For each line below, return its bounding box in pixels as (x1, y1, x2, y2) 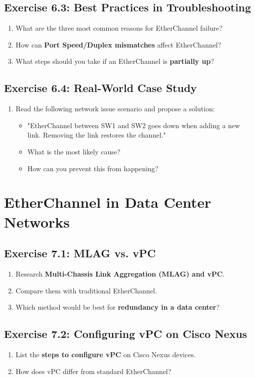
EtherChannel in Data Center (4, 192, 211, 212)
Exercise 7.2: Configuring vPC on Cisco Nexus (4, 326, 247, 341)
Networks (4, 211, 70, 232)
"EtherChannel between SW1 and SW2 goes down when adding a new (27, 120, 240, 130)
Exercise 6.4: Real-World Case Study (4, 80, 197, 95)
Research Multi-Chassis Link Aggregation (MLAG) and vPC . (15, 268, 225, 279)
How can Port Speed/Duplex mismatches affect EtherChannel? (15, 39, 221, 49)
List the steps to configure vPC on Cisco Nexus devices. (15, 349, 196, 359)
